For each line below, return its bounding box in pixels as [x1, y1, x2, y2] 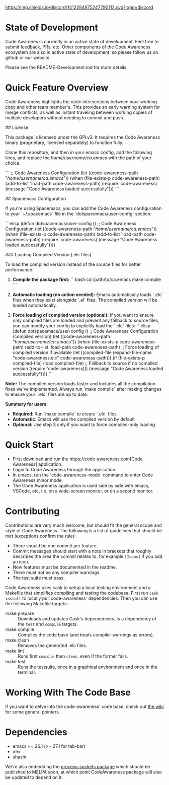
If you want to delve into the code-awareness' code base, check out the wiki [5, 703, 164, 709]
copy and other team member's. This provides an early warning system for [5, 104, 160, 110]
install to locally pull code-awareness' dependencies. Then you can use [5, 595, 157, 601]
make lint [5, 648, 24, 654]
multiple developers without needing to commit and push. [5, 114, 125, 120]
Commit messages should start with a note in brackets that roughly [12, 548, 152, 554]
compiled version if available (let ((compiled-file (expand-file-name [12, 349, 152, 355]
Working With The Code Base [5, 687, 131, 698]
